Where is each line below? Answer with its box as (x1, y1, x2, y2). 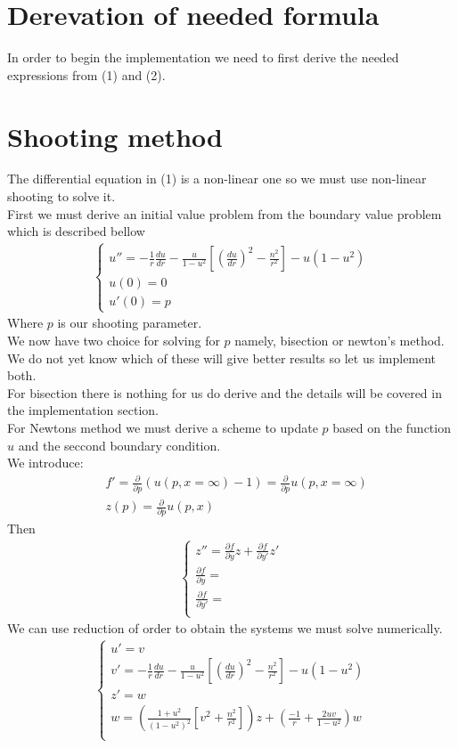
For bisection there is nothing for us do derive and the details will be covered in (7, 383, 442, 402)
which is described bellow (7, 222, 145, 240)
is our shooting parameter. (57, 313, 202, 332)
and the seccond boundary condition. (18, 435, 221, 454)
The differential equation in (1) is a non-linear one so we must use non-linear (7, 169, 427, 188)
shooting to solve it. (7, 187, 116, 206)
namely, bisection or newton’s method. (234, 331, 445, 350)
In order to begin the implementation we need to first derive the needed (7, 48, 399, 67)
